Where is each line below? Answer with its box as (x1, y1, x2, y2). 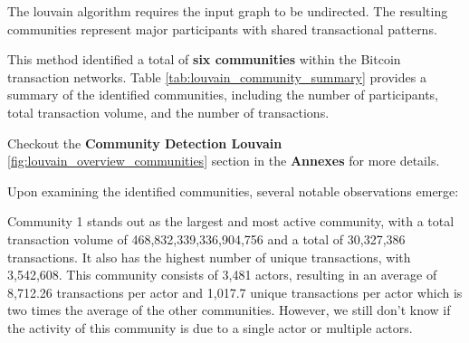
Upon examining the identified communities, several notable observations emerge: (7, 181, 459, 200)
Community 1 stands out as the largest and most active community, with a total (7, 212, 455, 231)
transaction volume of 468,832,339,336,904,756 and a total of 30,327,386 (7, 229, 406, 248)
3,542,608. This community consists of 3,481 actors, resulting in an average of (7, 265, 437, 284)
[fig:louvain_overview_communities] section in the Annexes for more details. (7, 151, 440, 170)
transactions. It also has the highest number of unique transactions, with (7, 247, 411, 266)
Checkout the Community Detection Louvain (7, 133, 282, 152)
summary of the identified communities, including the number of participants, (7, 85, 438, 104)
